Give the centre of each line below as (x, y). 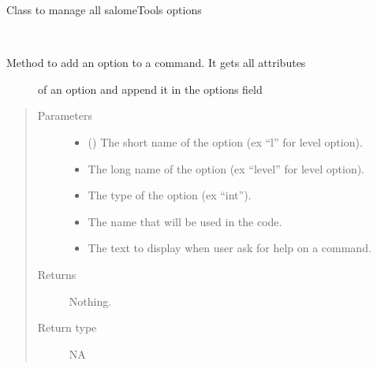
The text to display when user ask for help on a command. (230, 248)
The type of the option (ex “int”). (170, 195)
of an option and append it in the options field (150, 89)
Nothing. (90, 301)
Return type (67, 327)
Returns (57, 274)
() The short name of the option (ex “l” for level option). (225, 141)
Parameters (65, 115)
